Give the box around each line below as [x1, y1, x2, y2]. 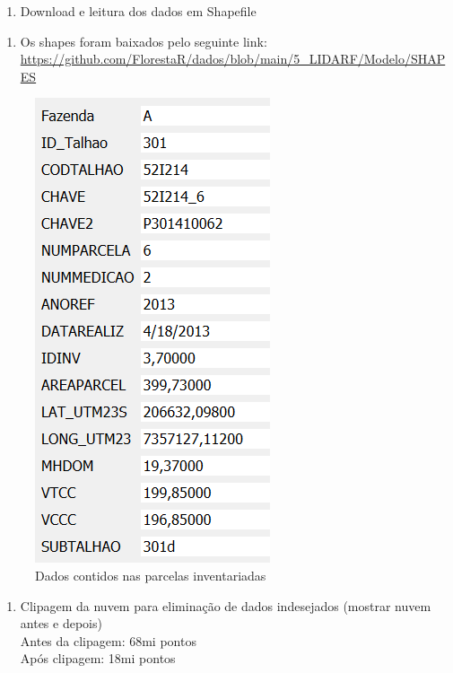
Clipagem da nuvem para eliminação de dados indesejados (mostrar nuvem [20, 596, 431, 615]
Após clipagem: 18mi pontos [20, 649, 176, 668]
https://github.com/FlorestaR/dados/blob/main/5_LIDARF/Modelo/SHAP [20, 49, 446, 68]
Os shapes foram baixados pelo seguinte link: [20, 31, 267, 50]
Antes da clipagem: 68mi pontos [20, 631, 196, 650]
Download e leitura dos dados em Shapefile [20, 2, 257, 20]
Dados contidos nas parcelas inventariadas [35, 565, 266, 584]
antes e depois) [20, 614, 102, 633]
